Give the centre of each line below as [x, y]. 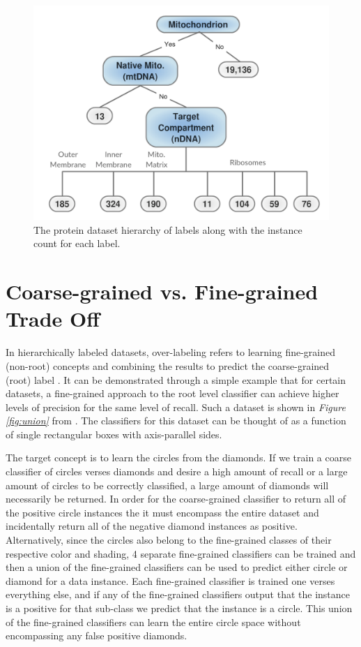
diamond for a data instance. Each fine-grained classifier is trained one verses [170, 580]
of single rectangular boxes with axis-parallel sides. [114, 434]
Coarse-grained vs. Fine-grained [162, 291]
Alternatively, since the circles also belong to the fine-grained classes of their [169, 540]
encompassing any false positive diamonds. [97, 635]
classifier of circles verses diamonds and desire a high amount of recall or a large [177, 471]
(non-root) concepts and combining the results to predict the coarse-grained [168, 365]
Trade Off [53, 319]
